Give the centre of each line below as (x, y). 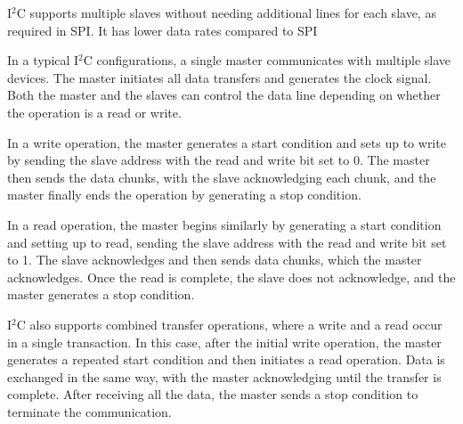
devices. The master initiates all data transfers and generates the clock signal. (219, 77)
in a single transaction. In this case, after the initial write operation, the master (224, 342)
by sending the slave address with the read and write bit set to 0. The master (219, 160)
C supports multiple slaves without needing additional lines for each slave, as (226, 12)
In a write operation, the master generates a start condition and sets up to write (227, 142)
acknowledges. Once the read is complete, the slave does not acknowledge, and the (231, 277)
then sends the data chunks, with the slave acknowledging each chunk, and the (222, 177)
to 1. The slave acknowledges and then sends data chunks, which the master (215, 260)
